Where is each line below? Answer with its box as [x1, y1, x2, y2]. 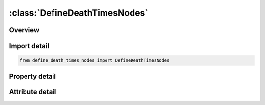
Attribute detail [9, 87, 56, 96]
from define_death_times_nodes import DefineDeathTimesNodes [19, 58, 170, 63]
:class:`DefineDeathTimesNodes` [9, 7, 148, 18]
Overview [9, 26, 40, 34]
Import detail [9, 42, 49, 50]
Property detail [9, 72, 56, 80]
